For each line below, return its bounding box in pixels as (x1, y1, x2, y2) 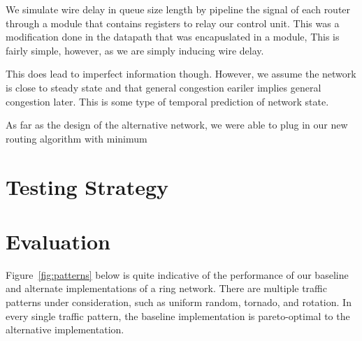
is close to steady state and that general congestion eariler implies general (6, 80, 321, 94)
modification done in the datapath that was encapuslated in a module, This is (6, 29, 340, 44)
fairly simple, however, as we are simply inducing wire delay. (6, 43, 264, 57)
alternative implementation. (6, 322, 124, 337)
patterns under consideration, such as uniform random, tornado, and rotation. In (6, 295, 352, 310)
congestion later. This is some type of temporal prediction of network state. (6, 94, 329, 108)
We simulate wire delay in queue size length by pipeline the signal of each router (6, 2, 351, 16)
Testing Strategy (6, 172, 169, 201)
